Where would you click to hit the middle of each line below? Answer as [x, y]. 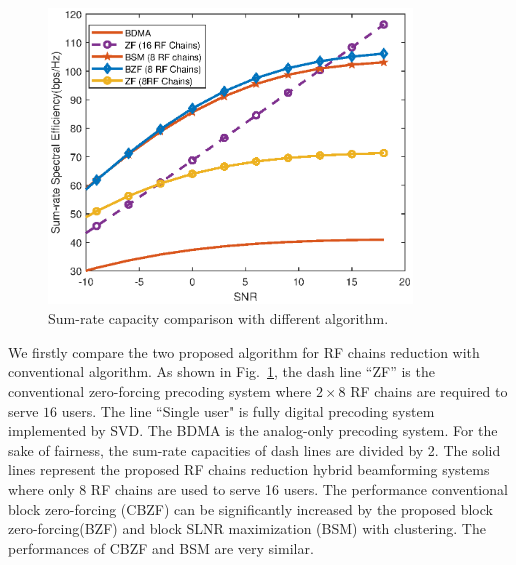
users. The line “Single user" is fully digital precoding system [248, 410]
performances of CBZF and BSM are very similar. [161, 547]
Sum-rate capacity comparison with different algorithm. [218, 318]
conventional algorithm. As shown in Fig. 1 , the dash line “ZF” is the [221, 371]
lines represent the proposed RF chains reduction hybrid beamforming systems [249, 469]
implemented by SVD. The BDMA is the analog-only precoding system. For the [253, 430]
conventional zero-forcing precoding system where [160, 390]
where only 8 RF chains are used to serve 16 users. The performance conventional [258, 488]
